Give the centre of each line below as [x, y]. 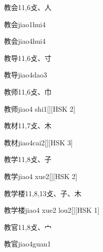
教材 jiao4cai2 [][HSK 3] [38, 142]
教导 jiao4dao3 [25, 75]
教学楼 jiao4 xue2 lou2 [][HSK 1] [52, 210]
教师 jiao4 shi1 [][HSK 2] [40, 108]
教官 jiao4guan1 [27, 244]
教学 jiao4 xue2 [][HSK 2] [41, 176]
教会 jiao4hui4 [25, 41]
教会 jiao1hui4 [25, 24]
